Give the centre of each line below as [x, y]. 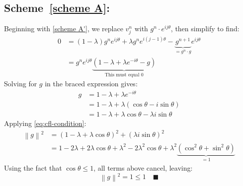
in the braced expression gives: [91, 84]
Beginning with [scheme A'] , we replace [64, 29]
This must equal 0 [124, 75]
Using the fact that [33, 167]
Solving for [21, 84]
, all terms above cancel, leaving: [143, 167]
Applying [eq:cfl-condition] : [45, 123]
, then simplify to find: [205, 29]
